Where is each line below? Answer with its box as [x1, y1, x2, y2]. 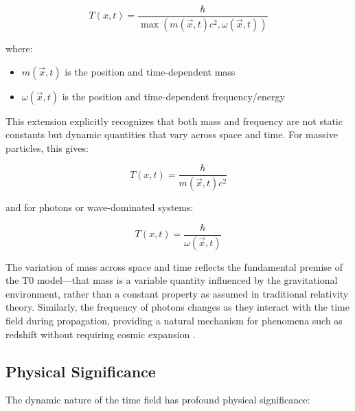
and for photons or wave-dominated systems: [5, 200, 194, 214]
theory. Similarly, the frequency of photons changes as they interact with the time [5, 300, 350, 314]
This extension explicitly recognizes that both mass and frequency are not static [5, 113, 343, 128]
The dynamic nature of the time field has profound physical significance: [5, 392, 310, 407]
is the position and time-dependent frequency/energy [62, 89, 285, 103]
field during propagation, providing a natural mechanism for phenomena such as [5, 313, 343, 328]
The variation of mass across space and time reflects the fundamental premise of [5, 259, 343, 274]
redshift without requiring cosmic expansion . [5, 326, 196, 341]
